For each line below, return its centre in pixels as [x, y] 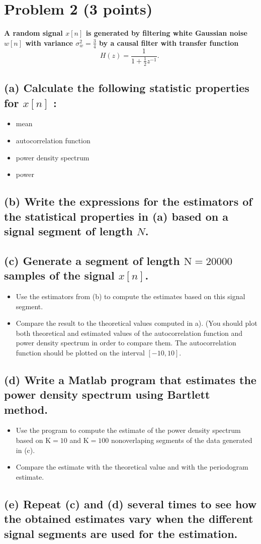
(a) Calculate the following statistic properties [127, 88]
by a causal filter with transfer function [169, 42]
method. [26, 409]
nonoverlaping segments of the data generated [182, 440]
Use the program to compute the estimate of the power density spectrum [128, 430]
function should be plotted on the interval [80, 352]
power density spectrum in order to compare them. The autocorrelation [126, 343]
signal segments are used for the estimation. [121, 533]
